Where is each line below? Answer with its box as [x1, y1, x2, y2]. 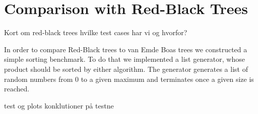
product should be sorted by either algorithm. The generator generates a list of [4, 63, 248, 74]
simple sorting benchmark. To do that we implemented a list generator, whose [4, 54, 245, 64]
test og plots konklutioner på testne [4, 100, 114, 110]
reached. [4, 83, 30, 94]
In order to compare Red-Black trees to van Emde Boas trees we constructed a [4, 44, 247, 54]
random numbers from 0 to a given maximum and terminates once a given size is [4, 73, 254, 84]
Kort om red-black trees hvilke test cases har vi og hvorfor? [4, 27, 187, 38]
